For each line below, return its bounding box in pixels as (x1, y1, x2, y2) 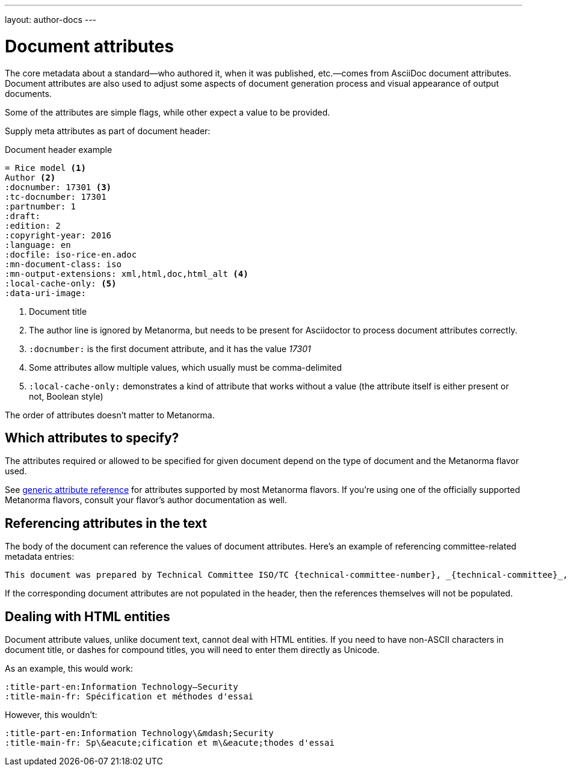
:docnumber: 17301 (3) (5, 182, 112, 192)
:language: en (5, 240, 71, 250)
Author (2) (5, 172, 56, 182)
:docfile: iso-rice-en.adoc (5, 249, 137, 259)
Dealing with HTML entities (5, 608, 170, 624)
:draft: (5, 211, 41, 221)
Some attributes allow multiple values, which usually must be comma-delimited (29, 362, 342, 373)
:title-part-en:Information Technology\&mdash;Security (5, 728, 274, 738)
